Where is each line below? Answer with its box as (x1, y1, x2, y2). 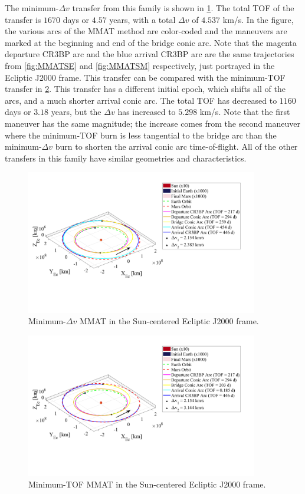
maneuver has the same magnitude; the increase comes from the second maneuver (5, 117, 300, 129)
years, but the (51, 106, 101, 118)
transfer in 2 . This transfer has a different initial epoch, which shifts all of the (5, 83, 286, 95)
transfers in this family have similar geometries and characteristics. (5, 152, 247, 164)
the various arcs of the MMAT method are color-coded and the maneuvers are (5, 25, 287, 37)
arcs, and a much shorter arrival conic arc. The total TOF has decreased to (5, 94, 277, 106)
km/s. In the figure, (222, 13, 294, 25)
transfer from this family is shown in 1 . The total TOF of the (72, 2, 294, 14)
